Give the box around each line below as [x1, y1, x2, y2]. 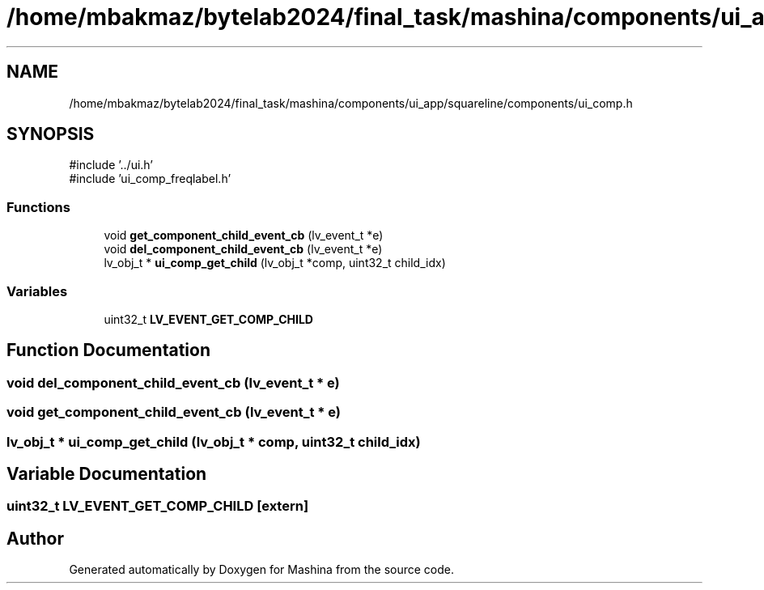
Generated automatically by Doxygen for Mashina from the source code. [69, 562, 455, 577]
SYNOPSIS [6, 124, 95, 145]
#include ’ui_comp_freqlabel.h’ [69, 172, 231, 186]
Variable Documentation [6, 463, 207, 484]
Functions [6, 198, 70, 215]
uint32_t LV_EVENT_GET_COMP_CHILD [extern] [6, 498, 309, 515]
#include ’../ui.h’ [69, 158, 153, 172]
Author [6, 528, 64, 549]
